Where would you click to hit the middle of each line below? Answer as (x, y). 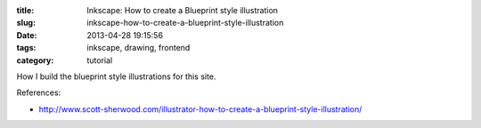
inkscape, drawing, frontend (139, 48)
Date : (27, 35)
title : (25, 10)
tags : (26, 48)
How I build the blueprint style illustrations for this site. (116, 76)
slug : (26, 23)
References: (39, 92)
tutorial (100, 60)
